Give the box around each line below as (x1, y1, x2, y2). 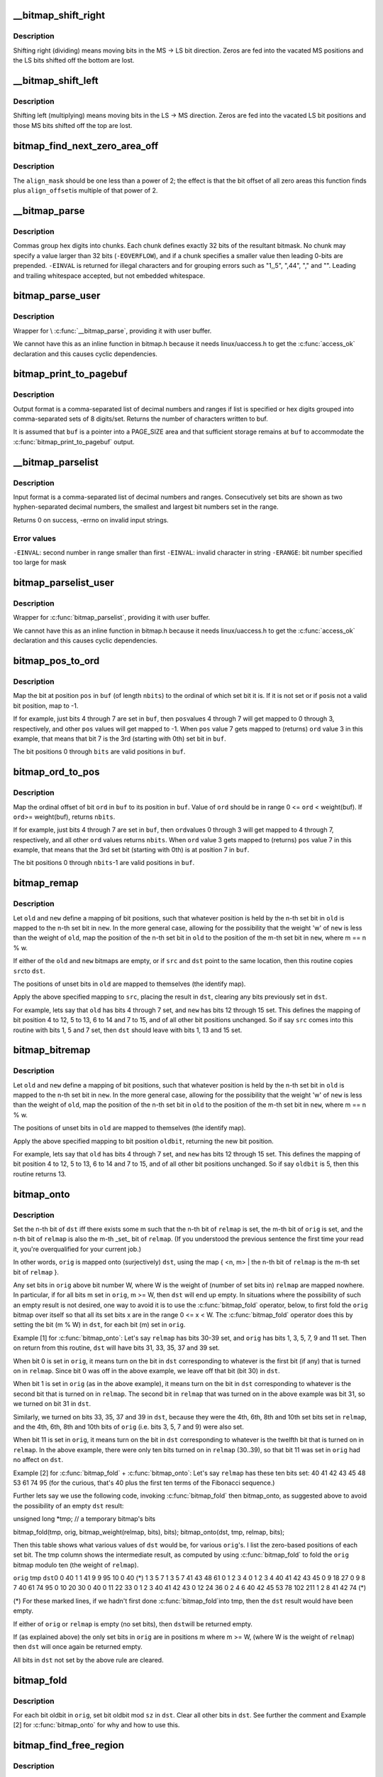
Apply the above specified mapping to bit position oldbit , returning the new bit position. (13, 1137, 274, 1145)
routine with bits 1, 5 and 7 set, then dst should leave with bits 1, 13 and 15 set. (13, 1026, 243, 1034)
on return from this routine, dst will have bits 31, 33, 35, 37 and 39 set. (13, 1343, 220, 1352)
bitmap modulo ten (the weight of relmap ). (13, 1560, 139, 1569)
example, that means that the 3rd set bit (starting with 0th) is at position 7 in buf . (13, 846, 250, 854)
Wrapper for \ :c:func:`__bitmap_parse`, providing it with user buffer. (13, 326, 212, 335)
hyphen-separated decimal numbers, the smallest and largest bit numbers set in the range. (13, 503, 279, 511)
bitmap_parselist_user (13, 576, 115, 589)
